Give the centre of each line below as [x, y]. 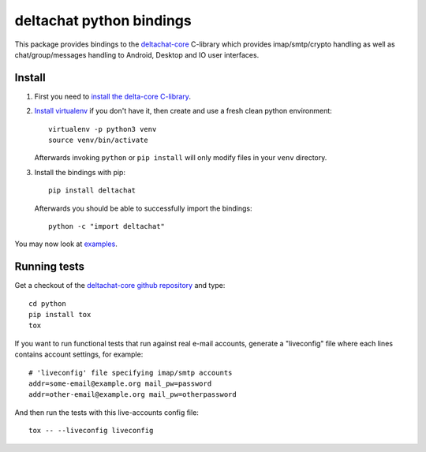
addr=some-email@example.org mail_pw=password [120, 384]
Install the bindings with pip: [80, 172]
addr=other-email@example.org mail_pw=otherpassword [133, 395]
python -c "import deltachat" [107, 226]
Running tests [50, 267]
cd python [47, 303]
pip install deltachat [92, 191]
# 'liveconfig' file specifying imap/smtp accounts [131, 372]
